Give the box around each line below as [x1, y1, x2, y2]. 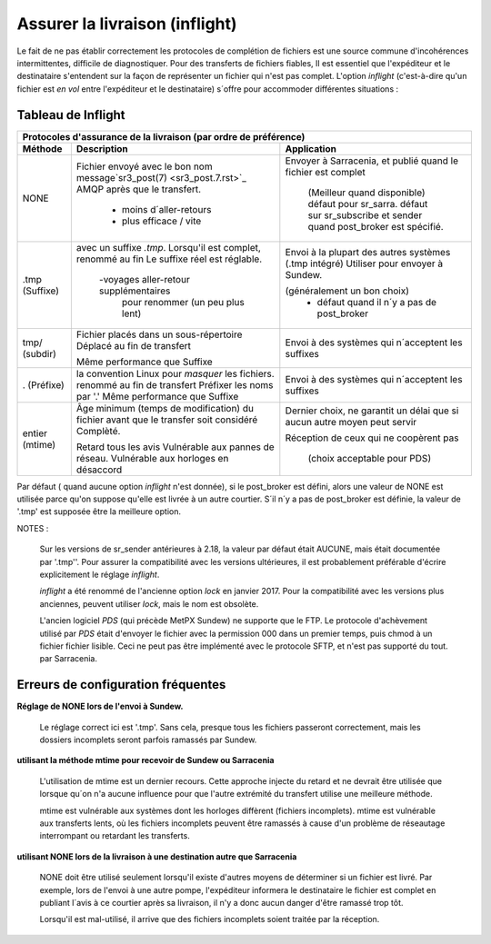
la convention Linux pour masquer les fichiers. [75, 367, 275, 380]
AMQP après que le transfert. [75, 183, 202, 195]
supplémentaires [98, 284, 171, 297]
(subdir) [22, 347, 56, 360]
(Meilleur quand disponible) [307, 186, 426, 199]
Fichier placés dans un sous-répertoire [75, 328, 243, 341]
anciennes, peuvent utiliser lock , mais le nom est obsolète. [39, 598, 259, 609]
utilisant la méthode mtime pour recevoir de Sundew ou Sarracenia [16, 755, 275, 766]
